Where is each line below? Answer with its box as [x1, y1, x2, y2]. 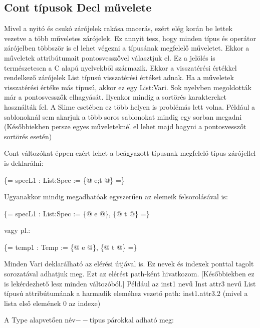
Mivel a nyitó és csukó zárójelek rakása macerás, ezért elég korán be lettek [4, 23, 232, 34]
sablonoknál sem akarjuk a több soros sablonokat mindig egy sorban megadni [4, 111, 242, 122]
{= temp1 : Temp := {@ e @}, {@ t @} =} [4, 241, 137, 252]
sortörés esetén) [4, 131, 52, 141]
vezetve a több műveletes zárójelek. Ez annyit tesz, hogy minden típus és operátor [4, 33, 256, 43]
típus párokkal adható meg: [89, 314, 174, 325]
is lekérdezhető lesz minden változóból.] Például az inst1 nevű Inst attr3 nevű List [4, 278, 256, 288]
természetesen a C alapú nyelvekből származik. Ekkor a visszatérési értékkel [4, 62, 237, 73]
